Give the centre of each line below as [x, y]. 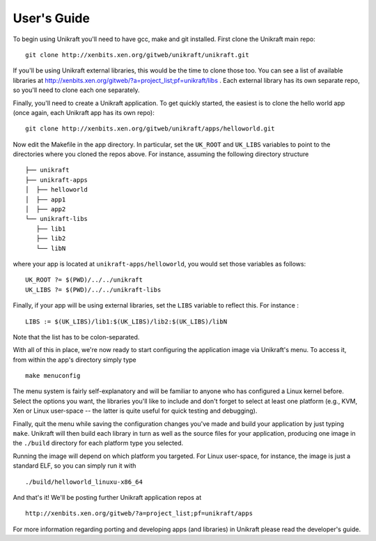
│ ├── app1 [46, 199]
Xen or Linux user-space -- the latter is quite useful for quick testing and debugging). [135, 411]
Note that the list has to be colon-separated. [76, 337]
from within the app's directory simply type [75, 360]
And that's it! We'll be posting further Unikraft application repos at [107, 497]
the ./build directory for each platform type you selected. [98, 443]
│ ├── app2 [46, 209]
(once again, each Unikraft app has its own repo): [84, 112]
